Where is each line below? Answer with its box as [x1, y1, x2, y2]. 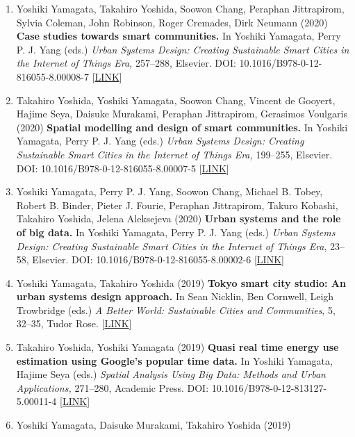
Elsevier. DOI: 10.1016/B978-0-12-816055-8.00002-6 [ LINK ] [32, 252, 284, 267]
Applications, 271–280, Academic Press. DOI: [16, 380, 209, 395]
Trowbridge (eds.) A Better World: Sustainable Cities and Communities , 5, [16, 302, 336, 317]
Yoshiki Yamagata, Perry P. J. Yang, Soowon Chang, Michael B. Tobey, [16, 184, 323, 199]
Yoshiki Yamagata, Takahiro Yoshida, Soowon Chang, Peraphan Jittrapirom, [16, 1, 345, 15]
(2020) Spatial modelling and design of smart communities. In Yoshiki [16, 119, 348, 134]
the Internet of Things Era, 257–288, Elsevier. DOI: [16, 56, 236, 70]
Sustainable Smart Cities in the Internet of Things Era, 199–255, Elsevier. [16, 147, 333, 161]
